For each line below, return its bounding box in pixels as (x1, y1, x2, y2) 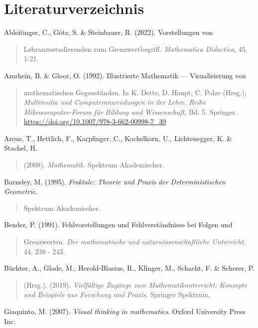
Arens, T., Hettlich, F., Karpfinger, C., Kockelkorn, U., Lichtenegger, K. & (4, 133, 233, 143)
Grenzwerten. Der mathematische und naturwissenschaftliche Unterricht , (23, 236, 246, 247)
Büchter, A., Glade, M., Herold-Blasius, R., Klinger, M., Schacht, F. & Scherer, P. (4, 263, 255, 273)
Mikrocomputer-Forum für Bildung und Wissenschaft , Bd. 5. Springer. (23, 106, 238, 117)
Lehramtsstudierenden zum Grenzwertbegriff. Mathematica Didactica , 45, (23, 43, 248, 54)
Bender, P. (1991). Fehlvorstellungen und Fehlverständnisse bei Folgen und (4, 219, 233, 230)
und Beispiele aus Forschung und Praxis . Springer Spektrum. (23, 289, 210, 300)
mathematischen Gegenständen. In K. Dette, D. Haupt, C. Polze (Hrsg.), (23, 87, 247, 97)
